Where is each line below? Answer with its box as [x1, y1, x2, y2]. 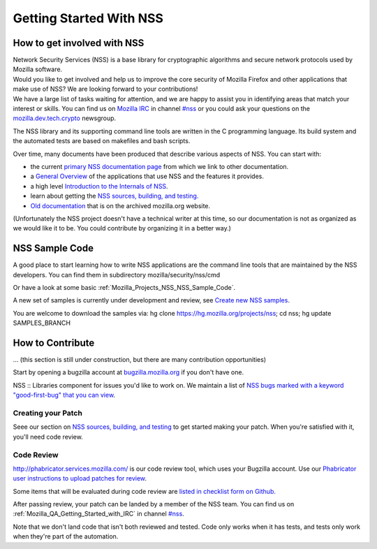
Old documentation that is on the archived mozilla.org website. [30, 201, 211, 210]
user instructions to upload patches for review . [13, 474, 147, 483]
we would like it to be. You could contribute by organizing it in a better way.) [13, 224, 232, 233]
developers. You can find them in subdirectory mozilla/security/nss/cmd [13, 270, 221, 279]
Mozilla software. [13, 65, 63, 73]
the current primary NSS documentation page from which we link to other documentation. [30, 162, 289, 170]
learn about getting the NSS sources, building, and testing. [30, 192, 199, 200]
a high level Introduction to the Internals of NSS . [30, 182, 168, 190]
